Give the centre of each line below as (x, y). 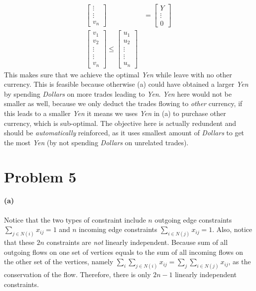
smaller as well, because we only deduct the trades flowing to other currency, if (123, 103)
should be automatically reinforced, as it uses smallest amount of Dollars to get (124, 133)
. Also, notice (232, 229)
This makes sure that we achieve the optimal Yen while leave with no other (118, 74)
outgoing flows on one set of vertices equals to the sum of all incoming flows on (124, 252)
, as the (240, 262)
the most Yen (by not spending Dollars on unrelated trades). (96, 142)
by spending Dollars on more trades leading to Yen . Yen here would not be (118, 93)
